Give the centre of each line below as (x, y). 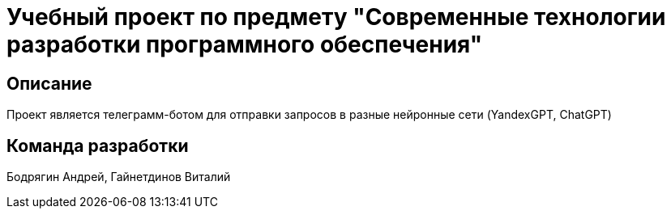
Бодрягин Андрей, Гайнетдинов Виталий (119, 177)
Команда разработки (98, 145)
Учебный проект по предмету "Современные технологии (336, 17)
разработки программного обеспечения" (245, 44)
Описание (49, 83)
